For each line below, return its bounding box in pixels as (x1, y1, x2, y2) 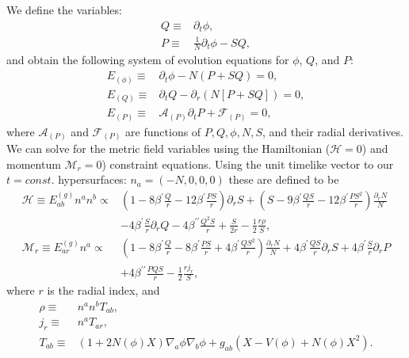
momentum (6, 155, 61, 172)
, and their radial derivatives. (262, 123, 403, 139)
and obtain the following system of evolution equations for (6, 51, 289, 68)
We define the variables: (6, 2, 122, 17)
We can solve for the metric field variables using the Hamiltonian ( (6, 140, 331, 157)
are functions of (125, 123, 201, 139)
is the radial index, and (47, 281, 160, 298)
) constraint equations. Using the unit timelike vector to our (101, 155, 394, 172)
